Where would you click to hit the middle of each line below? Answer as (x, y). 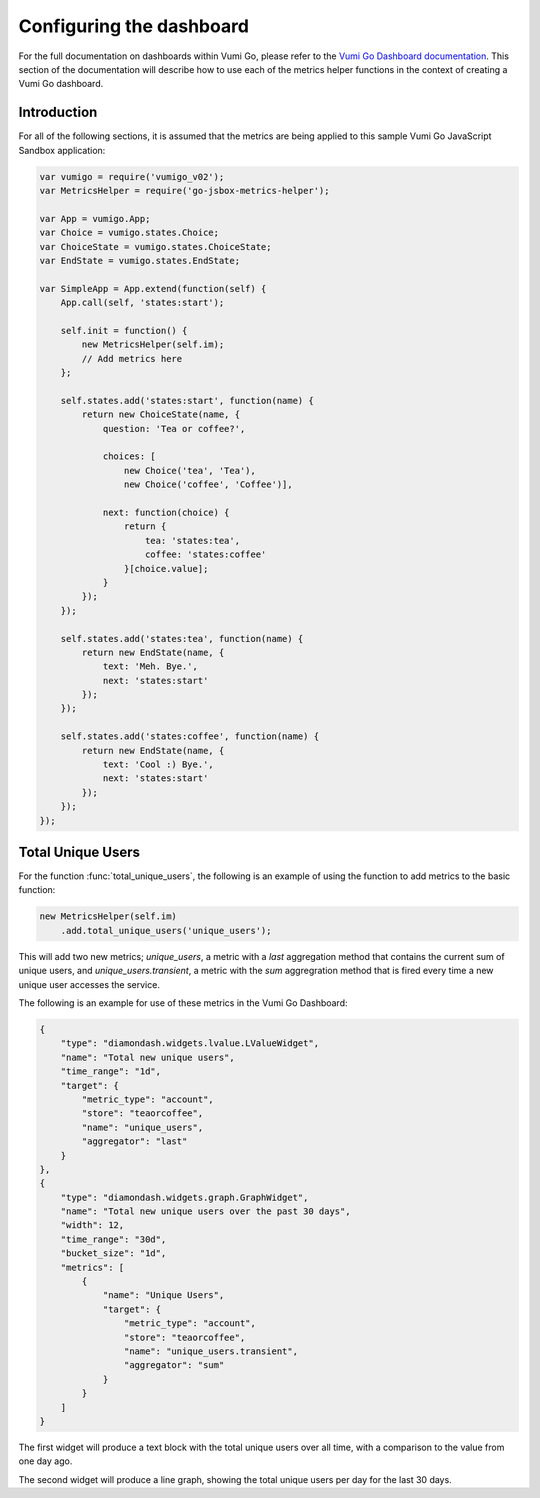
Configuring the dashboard (134, 26)
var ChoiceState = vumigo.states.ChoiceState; (155, 246)
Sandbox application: (62, 150)
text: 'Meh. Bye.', (150, 666)
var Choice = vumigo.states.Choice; (129, 233)
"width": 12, (92, 1225)
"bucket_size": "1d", (113, 1253)
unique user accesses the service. (89, 984)
